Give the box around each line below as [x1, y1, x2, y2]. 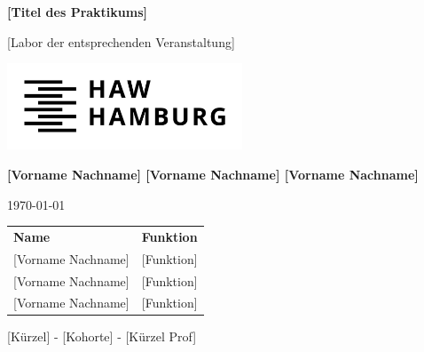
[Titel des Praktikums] [7, 3, 148, 20]
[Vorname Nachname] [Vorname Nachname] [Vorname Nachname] [7, 164, 419, 183]
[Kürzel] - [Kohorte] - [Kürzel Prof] [7, 327, 197, 346]
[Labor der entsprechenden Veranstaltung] [7, 32, 235, 51]
